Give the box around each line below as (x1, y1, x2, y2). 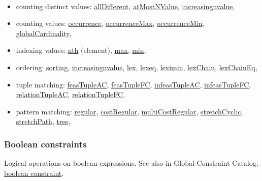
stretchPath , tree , (16, 116, 71, 127)
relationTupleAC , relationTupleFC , (16, 89, 125, 100)
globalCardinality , (16, 27, 72, 38)
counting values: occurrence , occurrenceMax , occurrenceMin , (16, 18, 205, 28)
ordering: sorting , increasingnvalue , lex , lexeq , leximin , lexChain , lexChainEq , (16, 62, 257, 73)
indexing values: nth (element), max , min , (16, 45, 146, 55)
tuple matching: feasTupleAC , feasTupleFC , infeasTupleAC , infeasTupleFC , (16, 79, 251, 89)
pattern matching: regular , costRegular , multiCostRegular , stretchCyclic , (16, 106, 243, 116)
